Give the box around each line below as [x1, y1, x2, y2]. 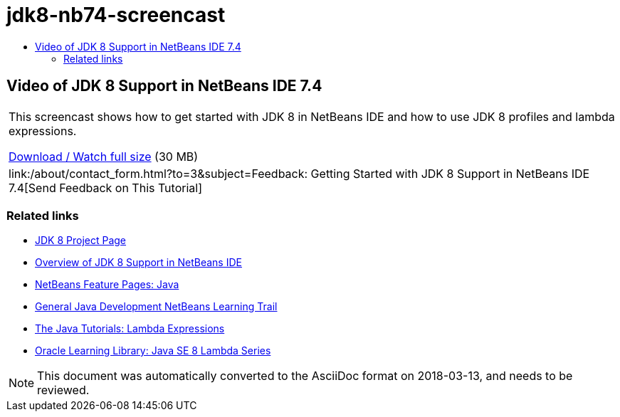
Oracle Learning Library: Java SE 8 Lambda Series [35, 344, 271, 357]
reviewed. [37, 383, 90, 398]
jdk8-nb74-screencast [6, 3, 226, 27]
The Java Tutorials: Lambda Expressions [35, 322, 225, 335]
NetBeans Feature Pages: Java [35, 278, 179, 291]
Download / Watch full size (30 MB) [9, 149, 199, 164]
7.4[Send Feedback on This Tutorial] [9, 180, 202, 195]
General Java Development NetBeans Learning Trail [35, 300, 278, 313]
